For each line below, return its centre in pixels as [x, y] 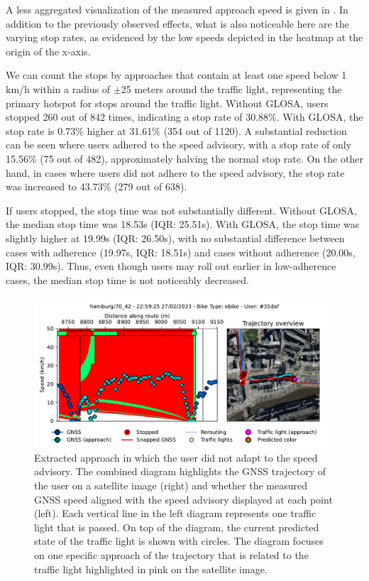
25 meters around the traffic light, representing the [231, 88]
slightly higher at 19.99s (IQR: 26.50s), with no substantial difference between [175, 238]
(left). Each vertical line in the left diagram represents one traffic [175, 513]
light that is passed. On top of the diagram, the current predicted [177, 527]
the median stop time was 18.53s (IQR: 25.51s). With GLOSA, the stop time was [183, 224]
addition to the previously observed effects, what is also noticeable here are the [177, 23]
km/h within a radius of [58, 88]
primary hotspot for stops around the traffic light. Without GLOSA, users [167, 103]
